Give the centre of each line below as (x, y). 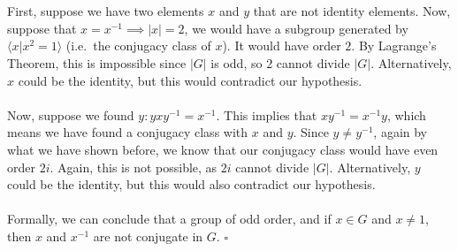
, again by (401, 132)
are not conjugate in (148, 236)
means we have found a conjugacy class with (128, 132)
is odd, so (237, 62)
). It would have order (282, 46)
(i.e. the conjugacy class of (138, 46)
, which (406, 114)
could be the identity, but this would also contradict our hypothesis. (191, 184)
